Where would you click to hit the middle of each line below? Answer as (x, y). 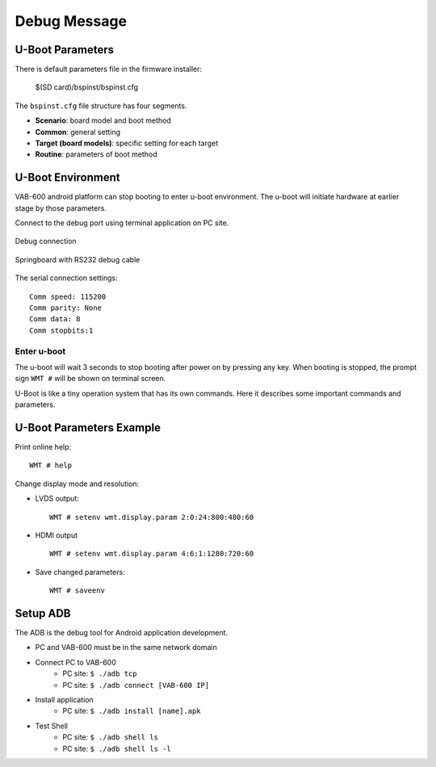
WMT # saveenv (77, 591)
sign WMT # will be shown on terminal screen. (90, 379)
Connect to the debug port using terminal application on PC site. (122, 223)
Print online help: (43, 447)
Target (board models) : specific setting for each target (127, 143)
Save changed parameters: (80, 572)
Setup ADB (43, 613)
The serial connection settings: (67, 278)
